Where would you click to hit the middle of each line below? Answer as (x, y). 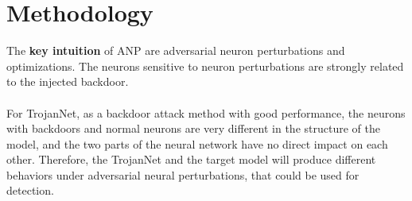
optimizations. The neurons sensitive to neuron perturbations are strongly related (205, 66)
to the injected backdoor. (68, 81)
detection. (30, 190)
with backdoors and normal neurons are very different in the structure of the (193, 128)
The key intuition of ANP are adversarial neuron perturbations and (176, 50)
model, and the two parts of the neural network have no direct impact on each (197, 143)
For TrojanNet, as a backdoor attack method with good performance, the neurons (206, 112)
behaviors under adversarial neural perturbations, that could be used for (183, 174)
